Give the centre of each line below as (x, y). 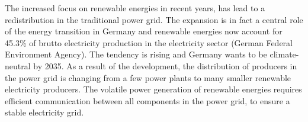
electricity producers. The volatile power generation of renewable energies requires (153, 89)
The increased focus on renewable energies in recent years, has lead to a (135, 8)
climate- (284, 54)
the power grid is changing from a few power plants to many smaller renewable (148, 77)
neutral (18, 65)
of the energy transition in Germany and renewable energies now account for (144, 31)
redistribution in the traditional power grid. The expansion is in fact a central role (154, 19)
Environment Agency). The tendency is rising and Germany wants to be (136, 54)
